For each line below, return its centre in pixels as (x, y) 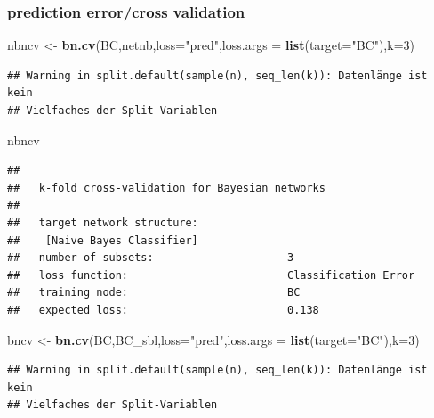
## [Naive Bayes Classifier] (103, 240)
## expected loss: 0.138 (163, 310)
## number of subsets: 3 (151, 258)
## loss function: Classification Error (211, 275)
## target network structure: (103, 222)
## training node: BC (154, 293)
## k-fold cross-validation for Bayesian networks (166, 188)
